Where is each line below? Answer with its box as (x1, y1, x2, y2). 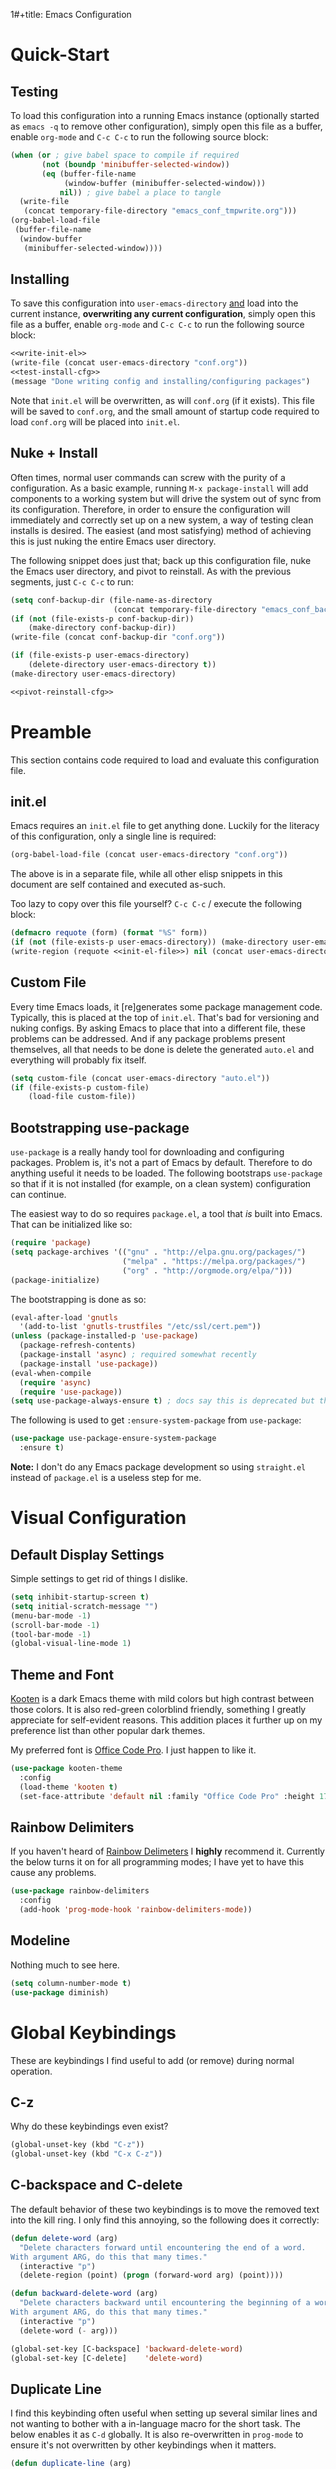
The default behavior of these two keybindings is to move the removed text (10, 2203, 320, 2215)
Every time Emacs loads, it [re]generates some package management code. (10, 1000, 323, 1013)
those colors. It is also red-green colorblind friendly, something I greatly (10, 1704, 307, 1716)
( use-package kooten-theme (10, 1764, 123, 1774)
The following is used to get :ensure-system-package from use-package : (10, 1414, 302, 1426)
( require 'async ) (19, 1377, 92, 1388)
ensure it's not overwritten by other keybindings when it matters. (10, 2439, 277, 2451)
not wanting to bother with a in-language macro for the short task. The (10, 2418, 301, 2430)
